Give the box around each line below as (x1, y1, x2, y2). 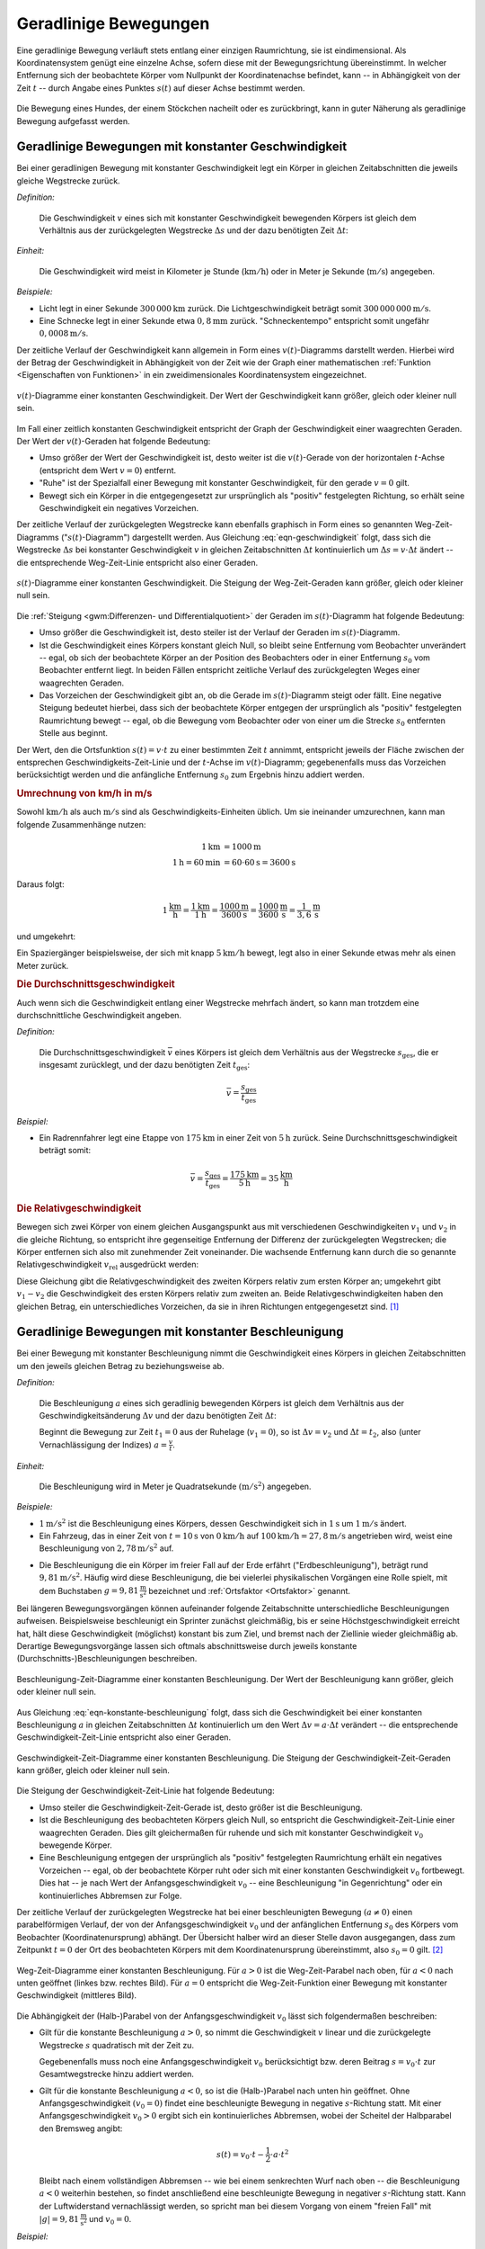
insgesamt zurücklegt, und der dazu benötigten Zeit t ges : (39, 1060, 251, 1072)
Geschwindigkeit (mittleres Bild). (16, 1990, 137, 2001)
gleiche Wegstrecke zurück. (16, 175, 120, 186)
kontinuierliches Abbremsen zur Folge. (39, 1890, 182, 1901)
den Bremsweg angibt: (39, 2123, 123, 2134)
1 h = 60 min (172, 857, 221, 868)
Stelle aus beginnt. (39, 728, 108, 739)
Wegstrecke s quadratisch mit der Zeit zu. (39, 2039, 195, 2050)
